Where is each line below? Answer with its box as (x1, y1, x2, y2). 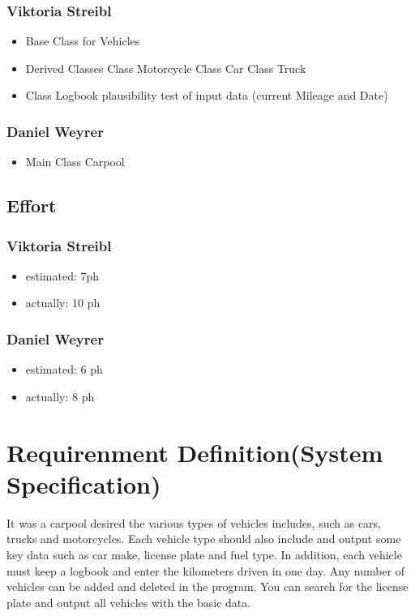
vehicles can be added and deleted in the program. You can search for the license (6, 578, 409, 595)
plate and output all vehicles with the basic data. (6, 593, 251, 610)
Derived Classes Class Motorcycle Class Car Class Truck (25, 59, 306, 76)
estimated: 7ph (25, 267, 100, 284)
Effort (6, 193, 57, 218)
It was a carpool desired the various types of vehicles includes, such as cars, (6, 514, 382, 531)
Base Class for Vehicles (25, 32, 140, 49)
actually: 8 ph (25, 387, 95, 404)
